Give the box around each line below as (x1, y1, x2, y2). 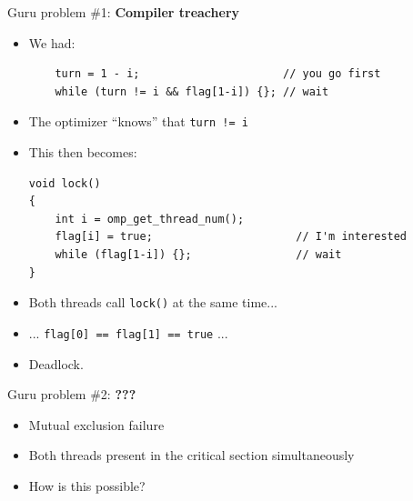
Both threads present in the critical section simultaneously (28, 446, 355, 465)
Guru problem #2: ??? (7, 385, 136, 404)
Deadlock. (28, 354, 84, 373)
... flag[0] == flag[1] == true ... (28, 323, 228, 342)
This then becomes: (28, 143, 137, 162)
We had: (28, 33, 76, 52)
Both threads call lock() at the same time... (28, 293, 277, 312)
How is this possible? (28, 476, 146, 495)
